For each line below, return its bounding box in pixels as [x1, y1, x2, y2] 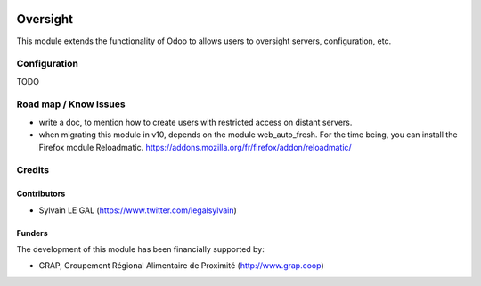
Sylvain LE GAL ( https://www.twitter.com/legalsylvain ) [38, 205, 238, 216]
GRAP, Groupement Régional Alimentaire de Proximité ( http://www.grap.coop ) [38, 260, 324, 271]
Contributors [16, 188, 66, 200]
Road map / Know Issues [16, 98, 126, 110]
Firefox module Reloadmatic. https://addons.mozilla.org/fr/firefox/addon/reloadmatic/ [38, 142, 352, 152]
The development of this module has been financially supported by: [16, 243, 265, 254]
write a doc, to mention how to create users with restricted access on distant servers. [38, 117, 353, 127]
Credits [16, 164, 49, 176]
